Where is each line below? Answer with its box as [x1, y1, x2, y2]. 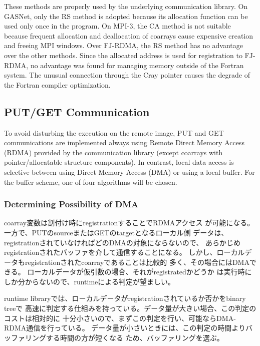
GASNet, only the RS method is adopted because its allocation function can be [4, 11, 248, 21]
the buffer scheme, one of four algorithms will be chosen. [4, 176, 177, 187]
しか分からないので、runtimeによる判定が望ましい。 [4, 276, 175, 286]
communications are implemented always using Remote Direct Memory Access [4, 137, 244, 148]
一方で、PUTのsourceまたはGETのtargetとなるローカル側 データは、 [4, 227, 228, 237]
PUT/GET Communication [4, 104, 150, 119]
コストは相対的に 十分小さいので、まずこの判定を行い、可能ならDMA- [4, 312, 236, 323]
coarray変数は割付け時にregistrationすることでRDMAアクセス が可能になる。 [4, 217, 254, 228]
